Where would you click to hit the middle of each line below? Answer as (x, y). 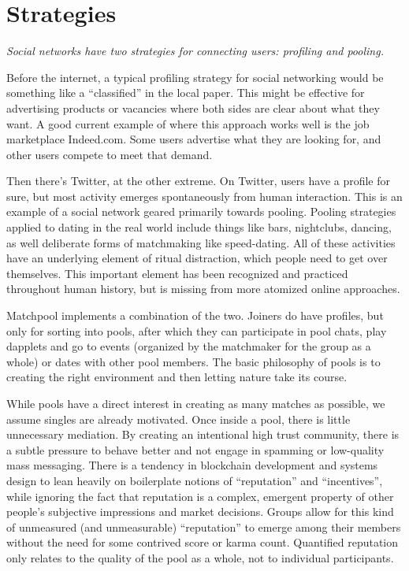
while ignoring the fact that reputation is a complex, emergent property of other (200, 496)
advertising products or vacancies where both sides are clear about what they (193, 108)
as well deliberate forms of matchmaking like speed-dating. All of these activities (201, 242)
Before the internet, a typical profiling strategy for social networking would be (195, 77)
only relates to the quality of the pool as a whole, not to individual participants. (200, 557)
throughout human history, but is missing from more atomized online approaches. (203, 289)
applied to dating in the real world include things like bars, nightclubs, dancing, (199, 227)
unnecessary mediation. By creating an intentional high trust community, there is (203, 434)
